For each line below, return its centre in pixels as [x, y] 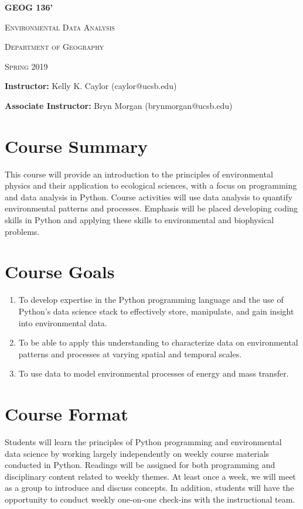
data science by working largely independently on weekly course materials [137, 453]
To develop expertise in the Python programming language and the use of [151, 300]
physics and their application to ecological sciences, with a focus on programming [151, 185]
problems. [22, 231]
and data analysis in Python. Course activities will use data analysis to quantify [149, 197]
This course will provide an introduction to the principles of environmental [139, 174]
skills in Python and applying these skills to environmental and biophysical [139, 220]
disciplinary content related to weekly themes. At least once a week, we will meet [150, 476]
